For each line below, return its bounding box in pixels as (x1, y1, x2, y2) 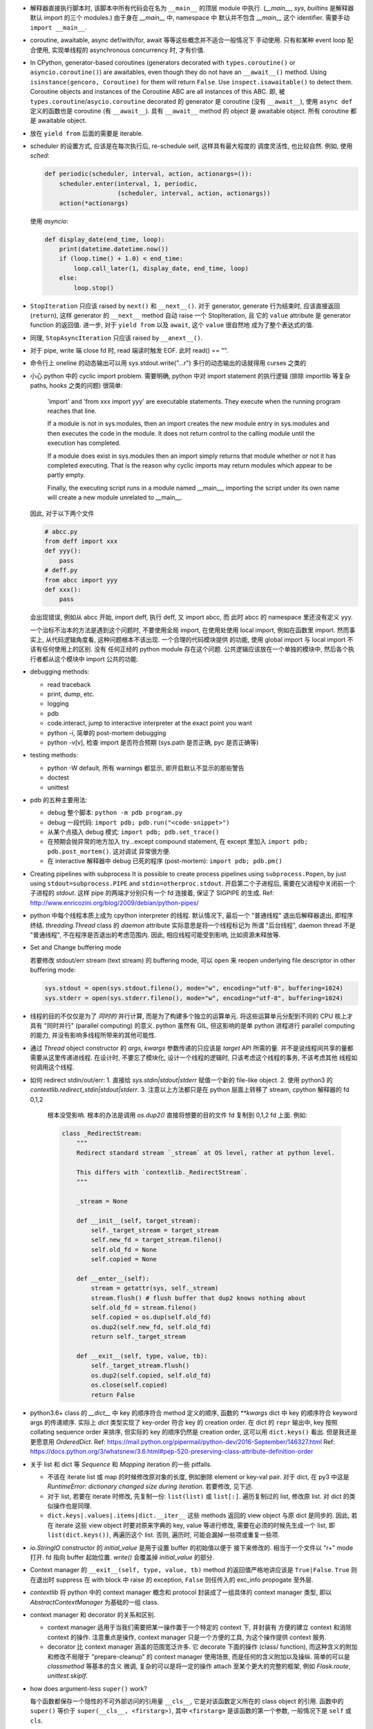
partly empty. (47, 471, 86, 479)
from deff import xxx (44, 537, 118, 545)
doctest (47, 773, 69, 782)
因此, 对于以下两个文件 (30, 509, 95, 517)
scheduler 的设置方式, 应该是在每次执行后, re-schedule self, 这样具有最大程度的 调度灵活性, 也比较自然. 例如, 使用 (30, 142, 353, 150)
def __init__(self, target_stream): (76, 1217, 200, 1224)
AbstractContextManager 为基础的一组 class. (30, 1598, 160, 1606)
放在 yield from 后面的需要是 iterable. (30, 129, 144, 138)
